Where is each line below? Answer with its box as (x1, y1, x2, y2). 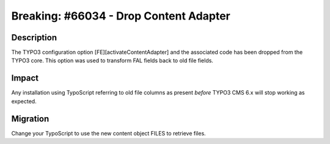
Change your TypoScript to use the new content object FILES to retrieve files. (11, 129, 206, 137)
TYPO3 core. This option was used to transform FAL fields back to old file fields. (11, 57, 214, 64)
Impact (11, 73, 39, 84)
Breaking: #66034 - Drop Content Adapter (11, 9, 230, 23)
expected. (11, 98, 37, 105)
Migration (11, 113, 50, 124)
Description (11, 32, 57, 43)
